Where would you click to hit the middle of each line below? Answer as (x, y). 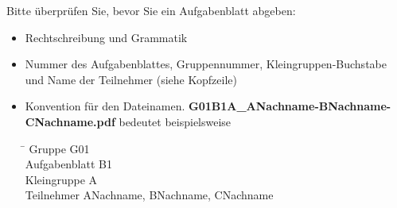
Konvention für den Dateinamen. (105, 106)
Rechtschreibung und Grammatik (106, 37)
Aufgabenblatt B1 (68, 164)
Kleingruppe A (61, 179)
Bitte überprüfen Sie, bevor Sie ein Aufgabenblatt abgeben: (151, 10)
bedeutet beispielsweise (175, 121)
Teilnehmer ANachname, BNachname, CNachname (149, 195)
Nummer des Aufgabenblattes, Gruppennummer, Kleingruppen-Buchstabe (206, 64)
